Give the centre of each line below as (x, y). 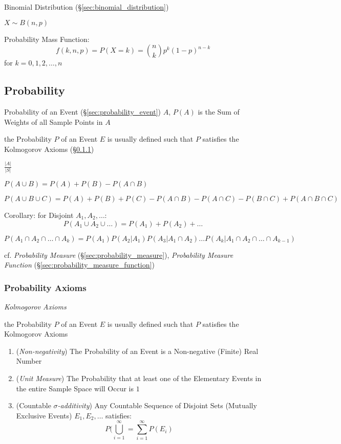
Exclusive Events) (44, 415)
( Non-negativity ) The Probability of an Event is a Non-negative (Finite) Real (137, 351)
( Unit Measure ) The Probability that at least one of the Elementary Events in (139, 378)
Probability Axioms (45, 287)
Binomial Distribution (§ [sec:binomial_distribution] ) (87, 7)
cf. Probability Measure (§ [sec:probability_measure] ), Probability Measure (119, 254)
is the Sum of (219, 111)
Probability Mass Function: (47, 39)
